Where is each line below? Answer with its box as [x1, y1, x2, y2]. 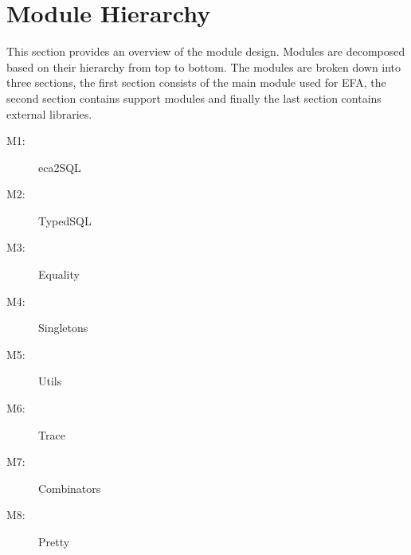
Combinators [38, 479, 101, 496]
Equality [38, 266, 80, 283]
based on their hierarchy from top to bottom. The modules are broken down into [6, 58, 401, 75]
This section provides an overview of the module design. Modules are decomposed [6, 43, 405, 60]
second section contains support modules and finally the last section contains [6, 89, 382, 106]
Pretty [38, 534, 70, 549]
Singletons [38, 319, 88, 336]
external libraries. [6, 105, 92, 122]
